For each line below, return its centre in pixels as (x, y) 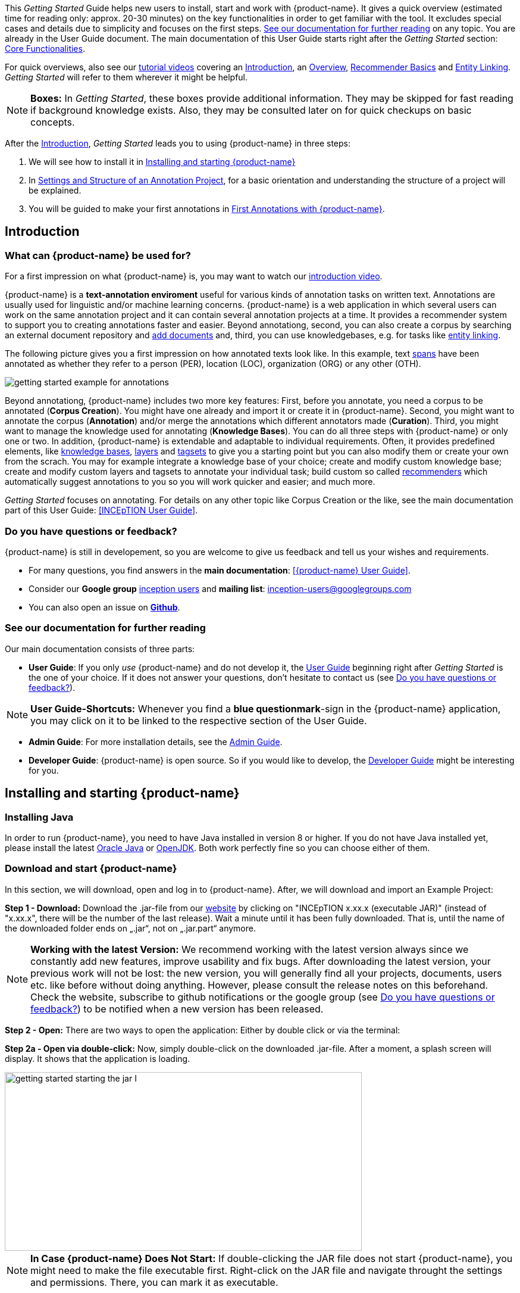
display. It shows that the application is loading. (98, 1058)
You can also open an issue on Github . (104, 607)
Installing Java (39, 817)
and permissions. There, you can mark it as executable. (154, 1282)
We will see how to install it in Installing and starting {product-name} (162, 162)
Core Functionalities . (45, 49)
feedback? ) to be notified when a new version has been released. (177, 1009)
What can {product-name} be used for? (98, 255)
